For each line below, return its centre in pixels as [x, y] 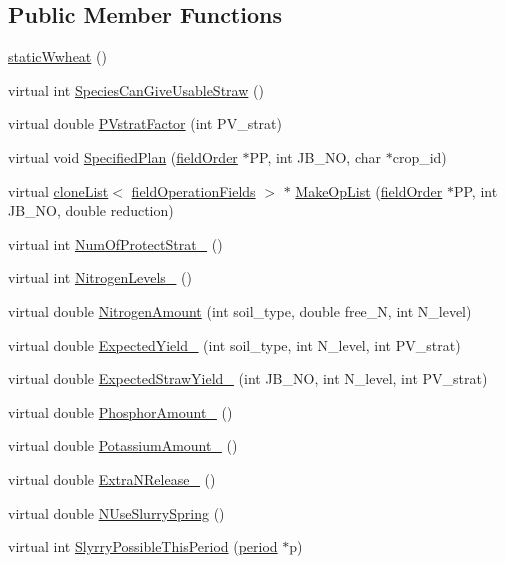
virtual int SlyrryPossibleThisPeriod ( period [143, 546]
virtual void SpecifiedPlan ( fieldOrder [123, 156]
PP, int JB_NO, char [315, 156]
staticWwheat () [57, 56]
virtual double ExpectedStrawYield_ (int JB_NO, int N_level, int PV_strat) [248, 378]
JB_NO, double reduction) [91, 210]
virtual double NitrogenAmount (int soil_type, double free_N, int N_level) [240, 310]
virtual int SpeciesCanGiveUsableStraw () [136, 89]
